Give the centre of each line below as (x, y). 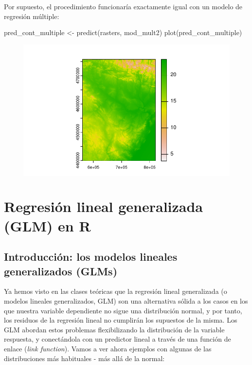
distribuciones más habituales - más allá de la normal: (84, 358)
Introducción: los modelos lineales (91, 257)
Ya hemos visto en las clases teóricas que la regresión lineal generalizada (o (116, 291)
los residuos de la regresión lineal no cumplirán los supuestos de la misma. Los (121, 320)
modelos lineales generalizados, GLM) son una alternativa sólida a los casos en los (126, 300)
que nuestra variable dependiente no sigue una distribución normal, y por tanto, (123, 310)
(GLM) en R (47, 225)
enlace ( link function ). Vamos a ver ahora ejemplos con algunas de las (108, 348)
